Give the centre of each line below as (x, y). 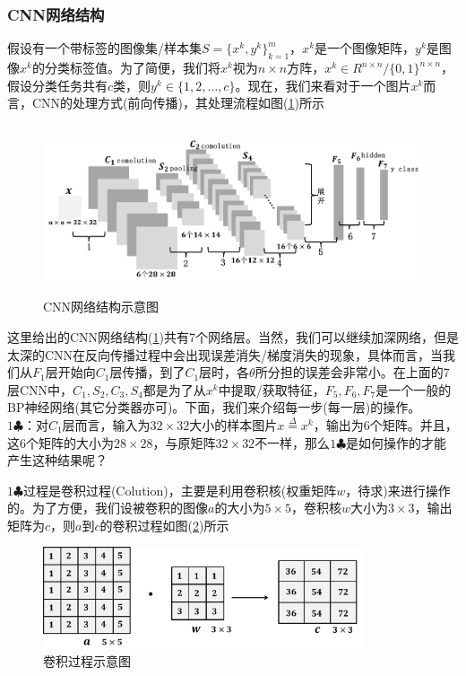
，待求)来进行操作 (398, 490)
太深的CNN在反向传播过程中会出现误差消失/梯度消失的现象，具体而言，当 (225, 354)
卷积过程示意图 (87, 661)
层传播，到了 (147, 372)
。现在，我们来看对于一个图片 (323, 85)
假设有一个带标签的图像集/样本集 (104, 48)
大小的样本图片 (233, 424)
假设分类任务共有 (57, 85)
